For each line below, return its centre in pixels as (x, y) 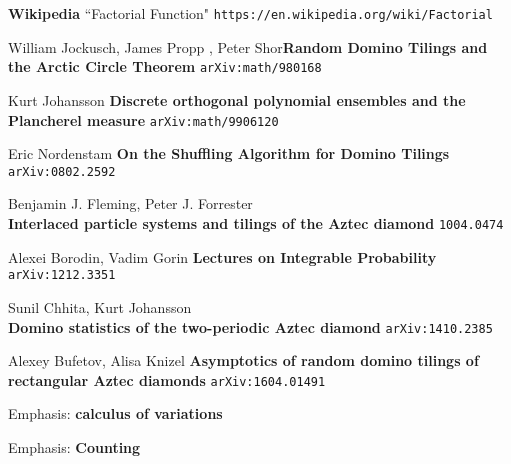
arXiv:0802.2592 (62, 171)
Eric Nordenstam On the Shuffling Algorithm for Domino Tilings (229, 153)
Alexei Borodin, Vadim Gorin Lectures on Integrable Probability (222, 256)
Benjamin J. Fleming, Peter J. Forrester (130, 203)
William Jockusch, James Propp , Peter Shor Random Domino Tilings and (248, 46)
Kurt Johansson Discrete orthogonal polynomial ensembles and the (237, 99)
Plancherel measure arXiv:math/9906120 (143, 119)
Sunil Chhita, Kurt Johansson (100, 306)
